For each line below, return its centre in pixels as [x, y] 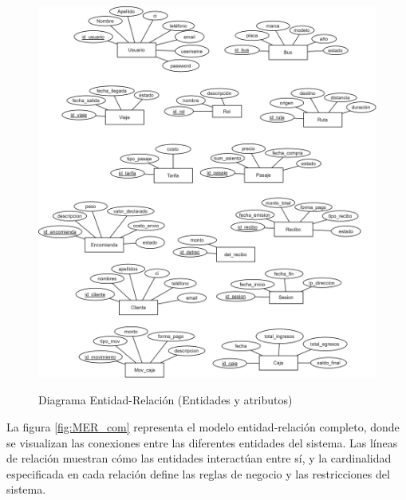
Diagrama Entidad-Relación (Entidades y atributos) [166, 400]
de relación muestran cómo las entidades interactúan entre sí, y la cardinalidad [199, 458]
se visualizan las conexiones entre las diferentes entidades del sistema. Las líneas [202, 442]
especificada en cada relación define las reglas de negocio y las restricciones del [198, 473]
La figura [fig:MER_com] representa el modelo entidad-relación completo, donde [203, 427]
